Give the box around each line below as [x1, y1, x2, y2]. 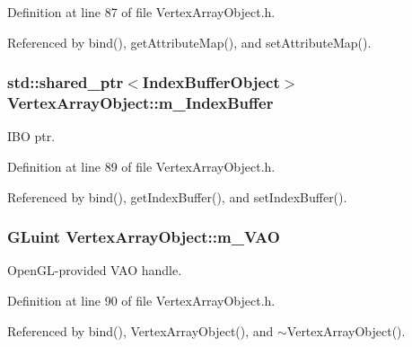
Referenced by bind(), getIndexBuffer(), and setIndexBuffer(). [7, 187, 347, 206]
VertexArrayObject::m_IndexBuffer [7, 92, 274, 114]
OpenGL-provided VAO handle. [7, 261, 182, 280]
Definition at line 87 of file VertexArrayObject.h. [7, 3, 276, 21]
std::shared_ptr [7, 71, 124, 93]
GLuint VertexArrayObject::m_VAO [7, 226, 280, 248]
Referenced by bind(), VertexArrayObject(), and [7, 321, 274, 340]
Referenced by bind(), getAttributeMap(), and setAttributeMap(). [7, 32, 372, 51]
